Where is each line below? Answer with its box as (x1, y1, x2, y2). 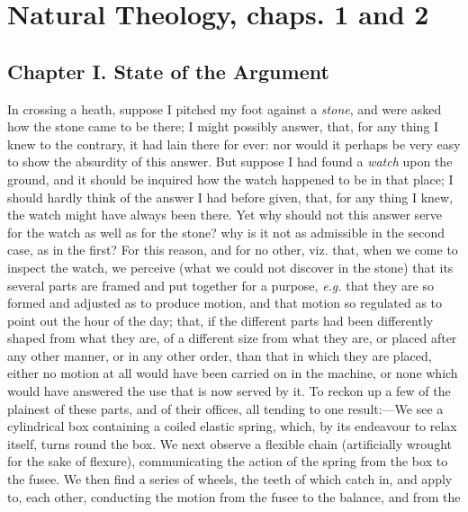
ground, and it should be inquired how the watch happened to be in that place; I (7, 169, 454, 188)
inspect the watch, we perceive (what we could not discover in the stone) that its (7, 257, 454, 276)
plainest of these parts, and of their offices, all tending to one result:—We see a (7, 399, 444, 418)
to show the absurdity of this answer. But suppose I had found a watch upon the (7, 152, 453, 171)
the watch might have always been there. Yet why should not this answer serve (7, 205, 443, 224)
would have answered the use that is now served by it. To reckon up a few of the (7, 382, 451, 400)
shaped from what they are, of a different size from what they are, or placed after (7, 328, 457, 347)
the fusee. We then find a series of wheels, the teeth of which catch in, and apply (7, 470, 453, 489)
